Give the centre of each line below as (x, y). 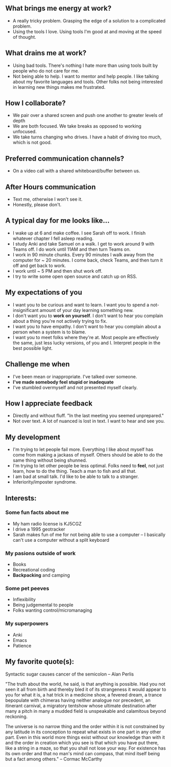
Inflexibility (24, 600)
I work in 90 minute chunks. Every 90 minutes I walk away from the (83, 254)
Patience (22, 645)
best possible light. (32, 348)
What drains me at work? (46, 53)
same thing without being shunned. (50, 460)
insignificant (26, 310)
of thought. (25, 37)
